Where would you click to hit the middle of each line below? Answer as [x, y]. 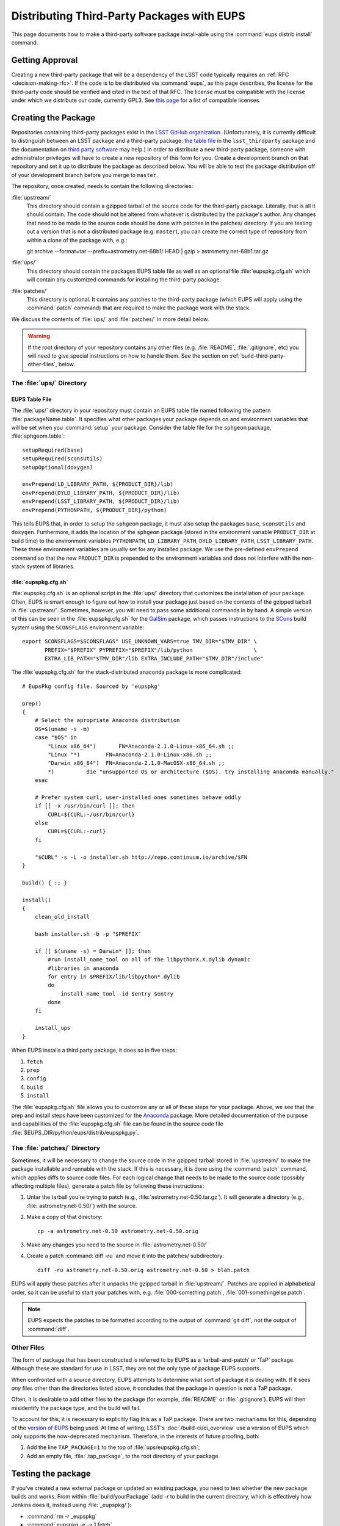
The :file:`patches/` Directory [56, 1148]
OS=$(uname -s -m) [62, 729]
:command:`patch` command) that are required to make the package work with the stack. [139, 308]
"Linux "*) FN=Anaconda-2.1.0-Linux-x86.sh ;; [130, 754]
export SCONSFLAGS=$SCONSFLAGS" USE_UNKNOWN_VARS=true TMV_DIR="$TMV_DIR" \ [140, 642]
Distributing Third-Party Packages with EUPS [128, 16]
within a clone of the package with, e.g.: [77, 240]
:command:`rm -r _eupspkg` [62, 1516]
